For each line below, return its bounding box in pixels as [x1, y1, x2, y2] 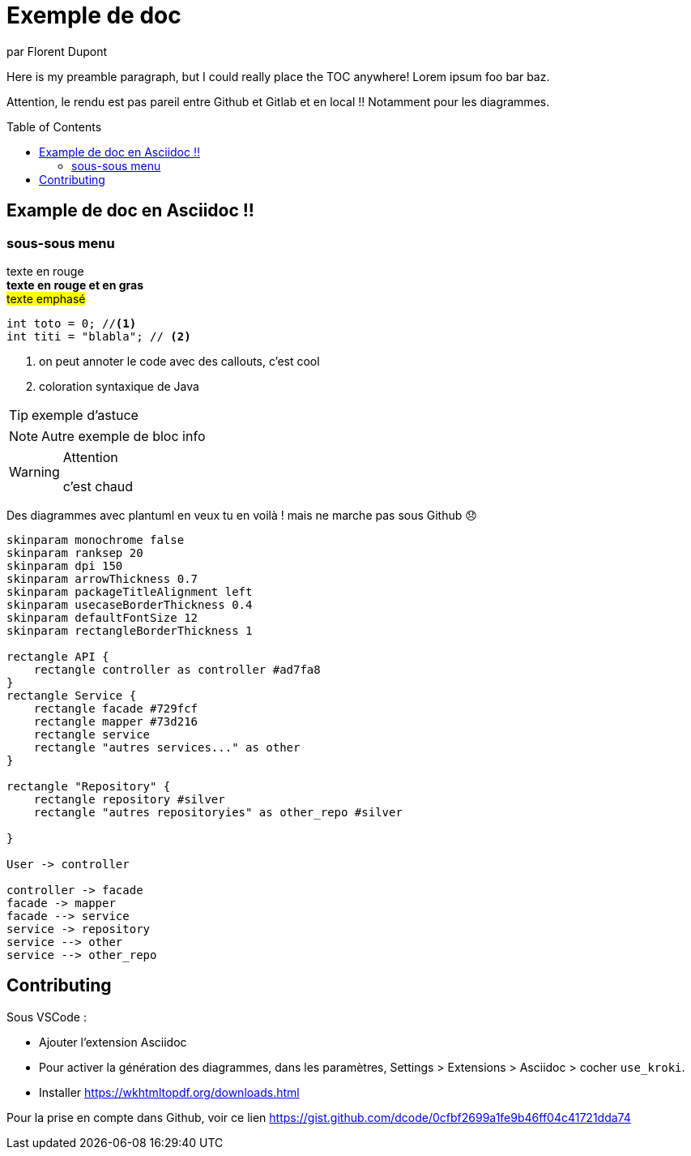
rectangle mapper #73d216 [33, 714, 198, 728]
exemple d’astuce [32, 406, 139, 423]
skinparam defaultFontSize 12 [6, 610, 198, 624]
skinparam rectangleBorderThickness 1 [6, 623, 253, 637]
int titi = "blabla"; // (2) [6, 329, 191, 343]
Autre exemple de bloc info [41, 427, 206, 444]
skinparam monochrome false [6, 533, 185, 546]
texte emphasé [6, 291, 86, 306]
